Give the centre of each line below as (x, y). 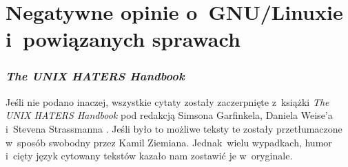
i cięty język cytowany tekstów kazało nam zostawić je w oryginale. (149, 156)
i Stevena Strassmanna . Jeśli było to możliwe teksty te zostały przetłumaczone (174, 128)
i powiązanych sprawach (123, 39)
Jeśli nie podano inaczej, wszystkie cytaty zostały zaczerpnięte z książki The (167, 101)
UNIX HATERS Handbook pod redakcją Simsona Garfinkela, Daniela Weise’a (169, 115)
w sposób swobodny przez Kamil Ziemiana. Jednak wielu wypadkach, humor (169, 142)
